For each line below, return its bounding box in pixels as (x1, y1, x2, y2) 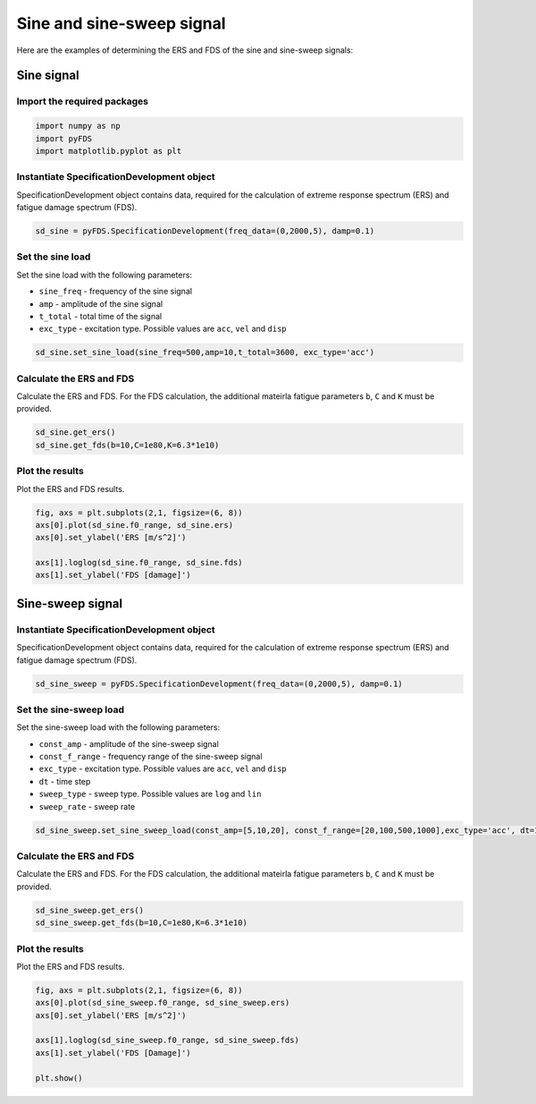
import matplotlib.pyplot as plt (35, 146, 182, 156)
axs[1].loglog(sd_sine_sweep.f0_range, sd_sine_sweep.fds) (35, 1035, 299, 1046)
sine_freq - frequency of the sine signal (38, 286, 192, 297)
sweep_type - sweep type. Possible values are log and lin (38, 788, 262, 800)
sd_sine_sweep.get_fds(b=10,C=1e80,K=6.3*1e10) (35, 918, 247, 928)
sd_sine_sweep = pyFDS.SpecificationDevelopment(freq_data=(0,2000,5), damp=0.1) (35, 678, 404, 689)
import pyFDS (35, 133, 93, 143)
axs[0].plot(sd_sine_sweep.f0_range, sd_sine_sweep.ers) (35, 998, 290, 1008)
